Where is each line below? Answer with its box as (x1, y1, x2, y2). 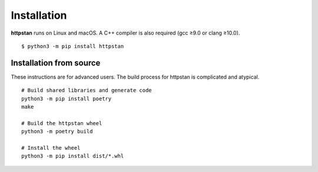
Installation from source (11, 58, 101, 68)
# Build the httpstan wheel (21, 120, 102, 126)
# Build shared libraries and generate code (21, 87, 153, 94)
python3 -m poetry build (21, 128, 93, 135)
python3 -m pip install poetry (21, 95, 112, 102)
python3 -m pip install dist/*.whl (21, 153, 124, 160)
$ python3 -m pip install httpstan (21, 43, 124, 49)
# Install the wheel (21, 144, 81, 151)
